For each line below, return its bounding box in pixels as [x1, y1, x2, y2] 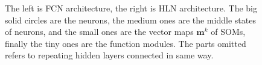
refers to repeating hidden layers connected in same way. [5, 49, 214, 61]
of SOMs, [211, 25, 246, 38]
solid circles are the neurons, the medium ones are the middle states [5, 13, 256, 26]
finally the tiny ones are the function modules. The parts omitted [5, 37, 246, 49]
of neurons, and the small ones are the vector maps [5, 25, 194, 38]
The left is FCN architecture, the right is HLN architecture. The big [5, 2, 257, 14]
